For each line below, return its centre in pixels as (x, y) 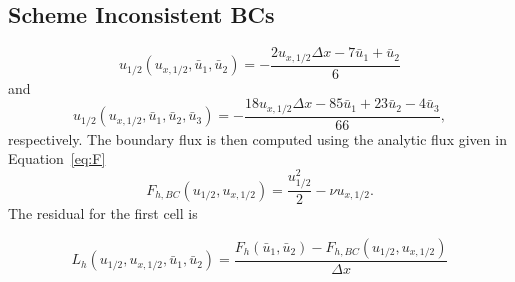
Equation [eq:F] (57, 158)
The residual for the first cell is (103, 213)
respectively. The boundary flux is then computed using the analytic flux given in (257, 138)
